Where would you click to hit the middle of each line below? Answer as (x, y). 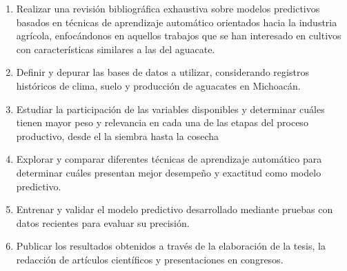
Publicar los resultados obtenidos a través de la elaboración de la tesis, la (171, 246)
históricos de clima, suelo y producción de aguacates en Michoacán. (158, 85)
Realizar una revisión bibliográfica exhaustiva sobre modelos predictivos (168, 8)
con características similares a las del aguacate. (116, 49)
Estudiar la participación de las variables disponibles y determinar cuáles (170, 109)
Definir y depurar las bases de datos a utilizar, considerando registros (162, 72)
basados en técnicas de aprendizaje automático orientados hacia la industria (177, 22)
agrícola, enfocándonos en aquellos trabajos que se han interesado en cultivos (179, 36)
